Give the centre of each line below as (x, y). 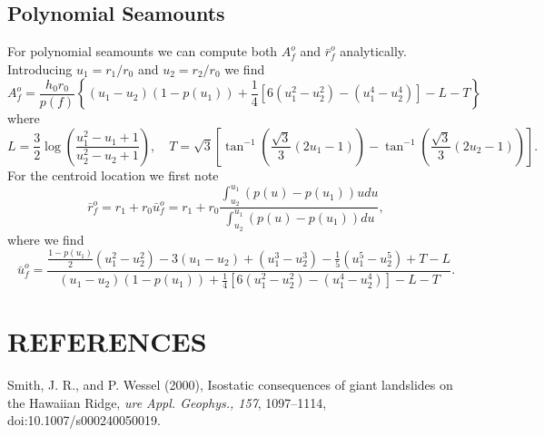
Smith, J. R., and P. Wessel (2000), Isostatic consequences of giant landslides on (230, 385)
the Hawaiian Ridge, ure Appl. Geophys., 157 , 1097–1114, (167, 402)
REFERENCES (107, 341)
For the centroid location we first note (113, 174)
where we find (46, 239)
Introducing (40, 68)
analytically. (373, 51)
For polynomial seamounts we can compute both (143, 51)
